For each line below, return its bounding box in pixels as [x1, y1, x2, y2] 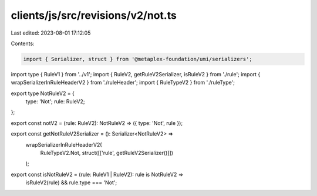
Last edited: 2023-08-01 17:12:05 [11, 29, 91, 36]
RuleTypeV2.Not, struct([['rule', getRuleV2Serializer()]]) [40, 150, 173, 157]
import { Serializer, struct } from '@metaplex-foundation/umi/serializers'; [23, 56, 252, 62]
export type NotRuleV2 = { [11, 90, 75, 97]
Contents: [11, 40, 35, 47]
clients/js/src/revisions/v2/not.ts [11, 9, 177, 22]
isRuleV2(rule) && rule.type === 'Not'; [25, 179, 117, 186]
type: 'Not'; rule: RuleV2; [25, 98, 85, 105]
